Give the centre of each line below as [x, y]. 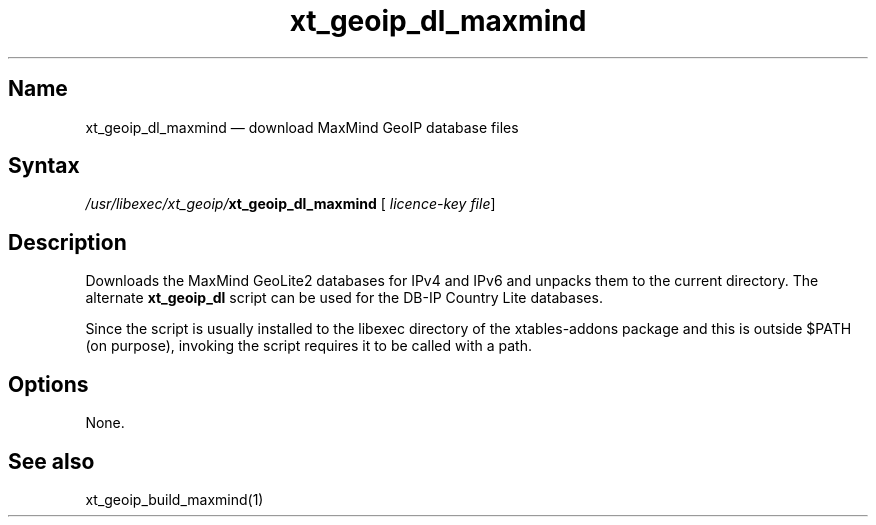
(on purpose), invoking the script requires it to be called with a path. [308, 346]
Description [67, 242]
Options [48, 384]
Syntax [44, 166]
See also [51, 461]
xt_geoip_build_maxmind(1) [174, 499]
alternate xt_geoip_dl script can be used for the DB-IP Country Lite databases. [344, 298]
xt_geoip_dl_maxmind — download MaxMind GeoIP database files [302, 127]
